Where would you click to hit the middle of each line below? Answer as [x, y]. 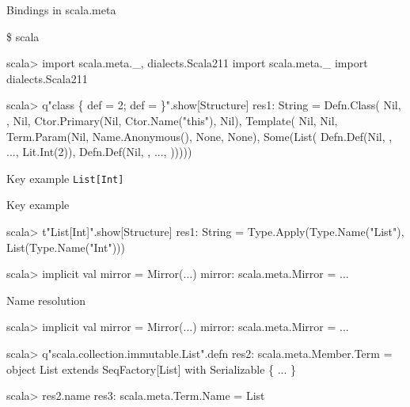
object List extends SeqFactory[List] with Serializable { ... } [152, 369]
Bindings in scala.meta [61, 10]
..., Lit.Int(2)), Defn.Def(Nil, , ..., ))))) [99, 152]
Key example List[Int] [65, 178]
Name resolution [46, 300]
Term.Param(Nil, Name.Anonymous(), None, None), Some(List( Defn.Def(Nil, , [199, 136]
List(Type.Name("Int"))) [66, 247]
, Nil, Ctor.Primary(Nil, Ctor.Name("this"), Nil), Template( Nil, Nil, [172, 120]
